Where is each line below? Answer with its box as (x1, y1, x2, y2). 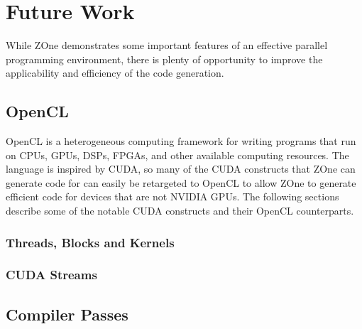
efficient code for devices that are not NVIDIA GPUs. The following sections (6, 189, 339, 204)
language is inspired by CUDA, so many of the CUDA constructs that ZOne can (6, 161, 356, 176)
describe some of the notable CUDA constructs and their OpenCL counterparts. (6, 203, 354, 218)
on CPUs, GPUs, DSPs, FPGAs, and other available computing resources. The (6, 147, 349, 162)
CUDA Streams (6, 266, 97, 284)
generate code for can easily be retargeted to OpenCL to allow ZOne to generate (6, 175, 356, 190)
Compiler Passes (6, 303, 128, 325)
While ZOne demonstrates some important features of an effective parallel (6, 38, 328, 53)
